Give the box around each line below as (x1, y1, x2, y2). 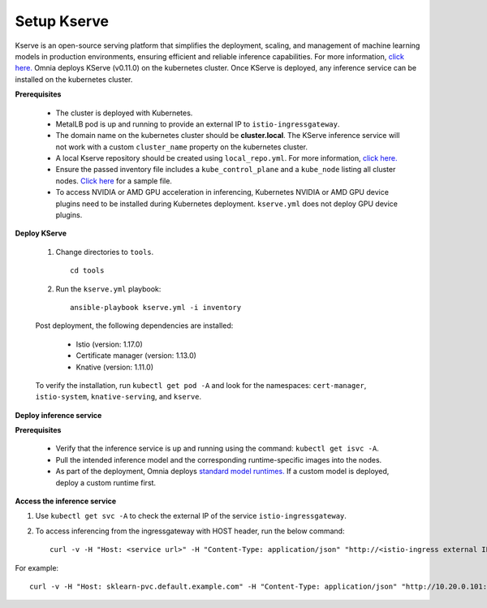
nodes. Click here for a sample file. (55, 175, 172, 186)
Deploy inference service (15, 410, 102, 420)
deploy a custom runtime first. (55, 477, 157, 487)
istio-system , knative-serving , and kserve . (35, 392, 202, 402)
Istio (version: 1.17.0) (75, 339, 144, 349)
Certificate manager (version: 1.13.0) (75, 351, 196, 360)
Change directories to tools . (55, 247, 154, 257)
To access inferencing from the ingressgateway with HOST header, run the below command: (35, 526, 345, 536)
